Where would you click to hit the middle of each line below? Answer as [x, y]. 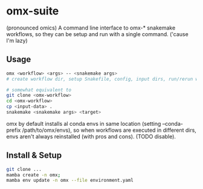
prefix [14, 130]
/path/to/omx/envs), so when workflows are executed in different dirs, [109, 130]
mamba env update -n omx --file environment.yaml [70, 181]
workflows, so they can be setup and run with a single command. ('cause [97, 34]
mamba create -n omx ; [34, 175]
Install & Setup [34, 156]
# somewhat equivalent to [39, 90]
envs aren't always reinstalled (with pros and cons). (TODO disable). [91, 136]
